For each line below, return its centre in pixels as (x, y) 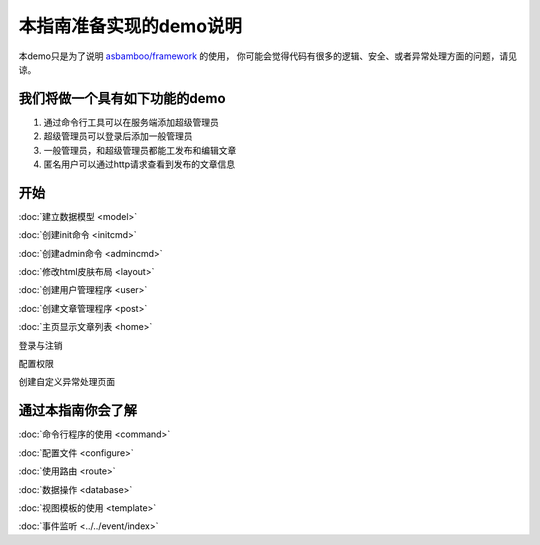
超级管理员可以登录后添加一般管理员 (118, 136)
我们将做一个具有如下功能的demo (122, 98)
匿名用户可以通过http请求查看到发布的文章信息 (139, 164)
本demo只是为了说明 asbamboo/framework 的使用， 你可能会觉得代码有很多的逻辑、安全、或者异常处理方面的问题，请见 (267, 56)
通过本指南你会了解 (77, 410)
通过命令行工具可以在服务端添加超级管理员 (131, 122)
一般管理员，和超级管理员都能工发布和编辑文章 (140, 150)
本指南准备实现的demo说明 (130, 26)
